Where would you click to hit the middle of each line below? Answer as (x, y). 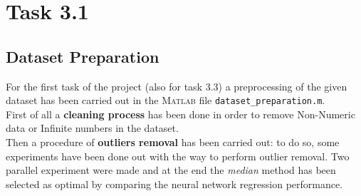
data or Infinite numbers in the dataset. (92, 128)
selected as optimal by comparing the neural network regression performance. (174, 184)
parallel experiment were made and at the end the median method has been (171, 170)
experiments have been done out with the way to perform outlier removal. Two (178, 156)
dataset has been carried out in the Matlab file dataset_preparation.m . (166, 100)
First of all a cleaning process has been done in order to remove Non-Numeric (180, 114)
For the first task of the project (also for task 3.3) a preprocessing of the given (177, 86)
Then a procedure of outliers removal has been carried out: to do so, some (173, 142)
